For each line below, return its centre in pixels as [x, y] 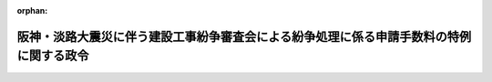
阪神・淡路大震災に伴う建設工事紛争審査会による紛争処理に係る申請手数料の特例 [244, 36]
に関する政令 [53, 56]
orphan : [32, 10]
